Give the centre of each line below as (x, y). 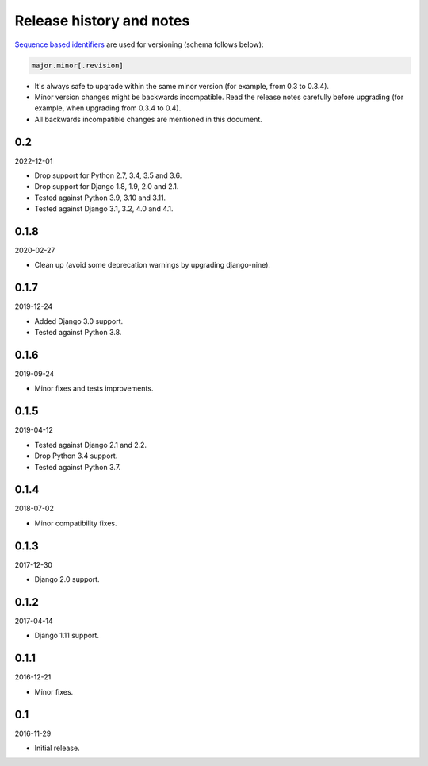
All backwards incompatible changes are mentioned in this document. (149, 119)
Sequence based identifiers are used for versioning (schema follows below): (139, 44)
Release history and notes (102, 21)
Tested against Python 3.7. (78, 467)
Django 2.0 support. (67, 579)
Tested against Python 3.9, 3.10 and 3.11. (100, 198)
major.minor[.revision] (78, 65)
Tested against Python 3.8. (78, 333)
